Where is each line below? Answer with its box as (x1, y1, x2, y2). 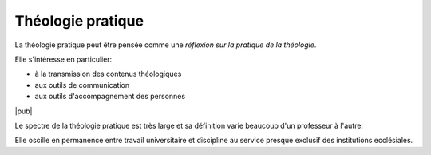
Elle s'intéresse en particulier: (14, 54, 113, 64)
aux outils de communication (34, 80, 130, 89)
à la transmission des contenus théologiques (34, 69, 182, 79)
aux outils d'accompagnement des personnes (34, 92, 186, 101)
